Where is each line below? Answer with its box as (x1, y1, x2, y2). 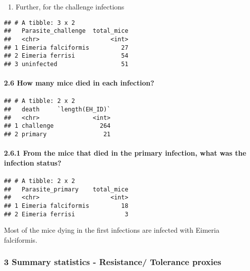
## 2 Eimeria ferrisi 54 (4, 52, 128, 60)
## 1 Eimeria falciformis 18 (4, 202, 128, 209)
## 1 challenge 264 (4, 122, 111, 130)
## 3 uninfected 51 (4, 60, 128, 68)
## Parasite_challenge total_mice (4, 27, 128, 35)
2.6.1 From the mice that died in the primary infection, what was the (4, 148, 247, 158)
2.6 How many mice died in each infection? (4, 78, 154, 88)
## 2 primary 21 (4, 130, 111, 138)
